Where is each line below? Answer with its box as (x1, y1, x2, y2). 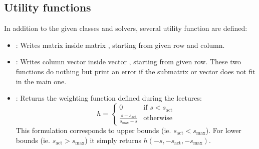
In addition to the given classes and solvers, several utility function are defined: (4, 23, 247, 33)
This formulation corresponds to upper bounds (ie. (16, 125, 171, 135)
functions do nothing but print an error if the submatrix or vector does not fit (16, 66, 255, 76)
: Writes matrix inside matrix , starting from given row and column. (16, 39, 225, 50)
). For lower (205, 125, 241, 135)
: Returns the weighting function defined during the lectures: (16, 93, 202, 103)
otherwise (143, 115, 173, 122)
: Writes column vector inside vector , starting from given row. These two (16, 56, 241, 67)
